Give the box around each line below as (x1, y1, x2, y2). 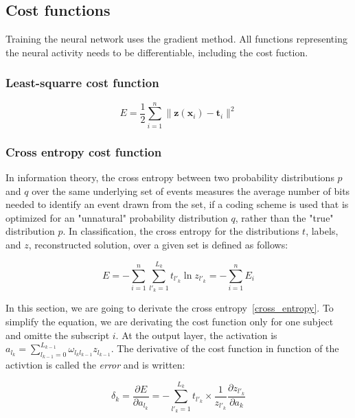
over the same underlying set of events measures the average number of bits (32, 183, 350, 198)
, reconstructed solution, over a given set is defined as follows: (28, 237, 288, 251)
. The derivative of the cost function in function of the (111, 341, 339, 356)
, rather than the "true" (235, 210, 334, 224)
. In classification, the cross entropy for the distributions (62, 224, 299, 238)
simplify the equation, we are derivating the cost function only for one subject (5, 314, 334, 329)
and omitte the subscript (5, 327, 110, 342)
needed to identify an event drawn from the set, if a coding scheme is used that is (5, 197, 349, 211)
